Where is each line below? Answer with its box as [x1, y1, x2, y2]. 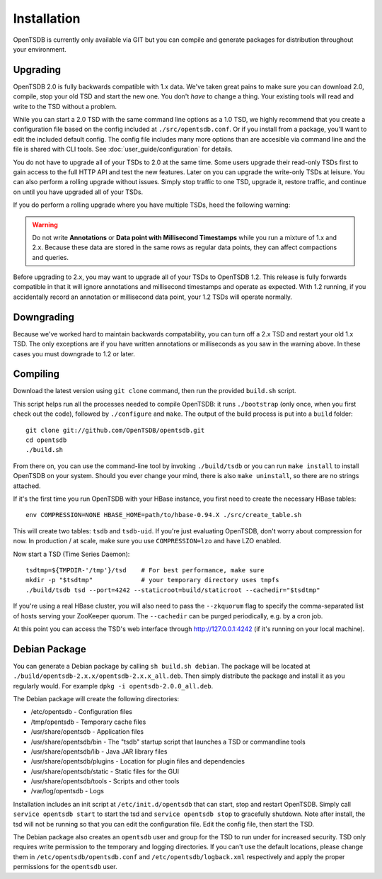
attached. [13, 482, 41, 490]
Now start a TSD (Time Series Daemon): [13, 550, 130, 558]
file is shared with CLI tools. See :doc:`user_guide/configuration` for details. [13, 145, 233, 154]
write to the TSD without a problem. [13, 102, 117, 110]
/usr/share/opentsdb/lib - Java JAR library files [30, 747, 168, 756]
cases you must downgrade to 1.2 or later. [13, 349, 136, 358]
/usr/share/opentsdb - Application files [30, 727, 144, 736]
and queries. [32, 253, 69, 261]
